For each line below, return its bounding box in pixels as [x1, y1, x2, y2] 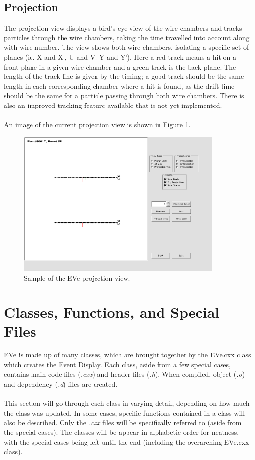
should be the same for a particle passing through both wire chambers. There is [4, 90, 244, 101]
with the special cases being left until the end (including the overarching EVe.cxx [4, 436, 249, 447]
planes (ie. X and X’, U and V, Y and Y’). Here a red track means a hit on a [4, 51, 236, 62]
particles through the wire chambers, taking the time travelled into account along [4, 32, 250, 42]
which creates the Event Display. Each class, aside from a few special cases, [4, 359, 231, 369]
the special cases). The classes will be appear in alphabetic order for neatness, [4, 427, 239, 437]
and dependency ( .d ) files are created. [4, 379, 118, 389]
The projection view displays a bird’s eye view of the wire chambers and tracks [4, 23, 242, 33]
